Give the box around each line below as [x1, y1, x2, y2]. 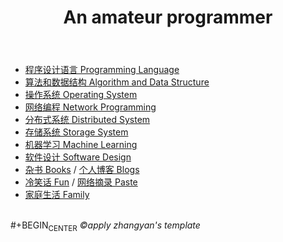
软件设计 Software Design [24, 151, 132, 163]
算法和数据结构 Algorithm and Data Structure [24, 76, 210, 88]
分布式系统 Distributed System [24, 114, 151, 126]
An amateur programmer [63, 6, 273, 29]
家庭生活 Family [24, 189, 90, 201]
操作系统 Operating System [24, 89, 138, 101]
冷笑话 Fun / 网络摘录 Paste [24, 176, 138, 188]
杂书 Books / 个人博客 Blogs [24, 164, 140, 176]
